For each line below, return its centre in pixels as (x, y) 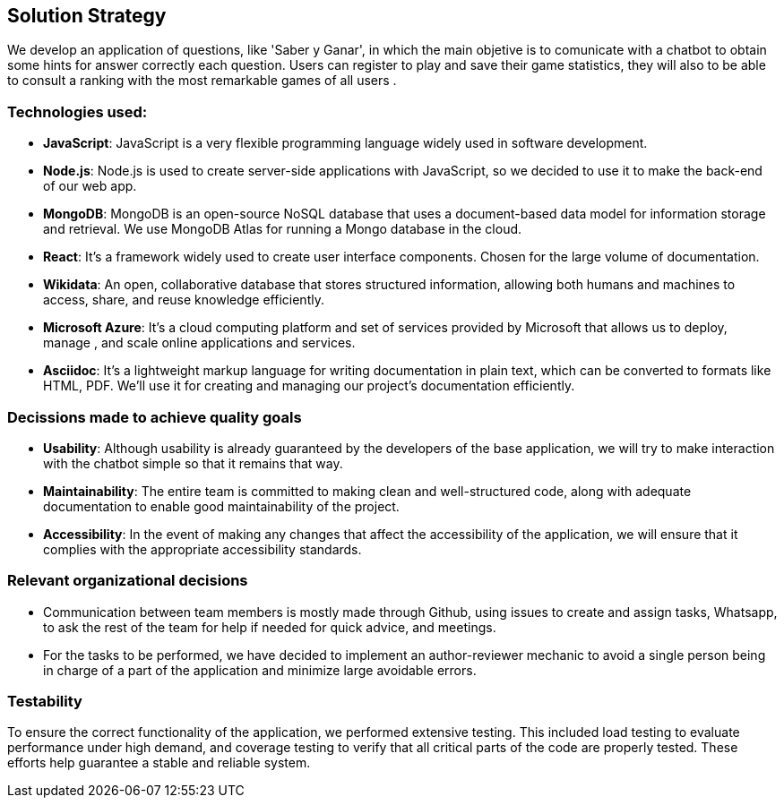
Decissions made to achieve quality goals (155, 417)
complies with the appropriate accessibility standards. (202, 549)
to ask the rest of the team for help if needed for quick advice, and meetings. (270, 627)
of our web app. (90, 186)
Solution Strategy (87, 16)
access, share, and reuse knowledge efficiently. (184, 300)
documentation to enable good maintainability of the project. (221, 506)
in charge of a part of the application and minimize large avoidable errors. (260, 670)
